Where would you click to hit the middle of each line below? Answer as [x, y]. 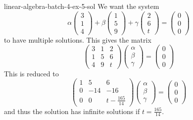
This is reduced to [31, 73]
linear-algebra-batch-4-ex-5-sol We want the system [82, 6]
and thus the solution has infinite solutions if [72, 111]
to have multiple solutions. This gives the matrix [78, 39]
